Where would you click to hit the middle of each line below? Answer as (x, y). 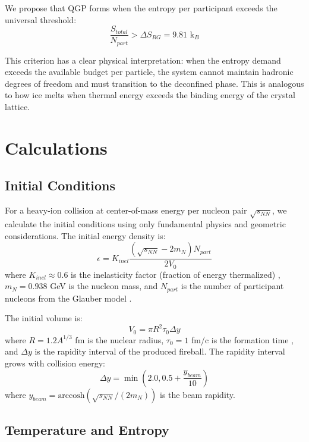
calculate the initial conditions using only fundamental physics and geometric (145, 224)
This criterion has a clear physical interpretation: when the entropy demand (143, 60)
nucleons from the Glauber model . (68, 298)
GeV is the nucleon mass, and (104, 286)
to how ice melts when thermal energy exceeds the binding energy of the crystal (150, 95)
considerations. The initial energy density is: (85, 235)
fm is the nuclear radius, (119, 339)
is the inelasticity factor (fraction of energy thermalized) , (176, 274)
